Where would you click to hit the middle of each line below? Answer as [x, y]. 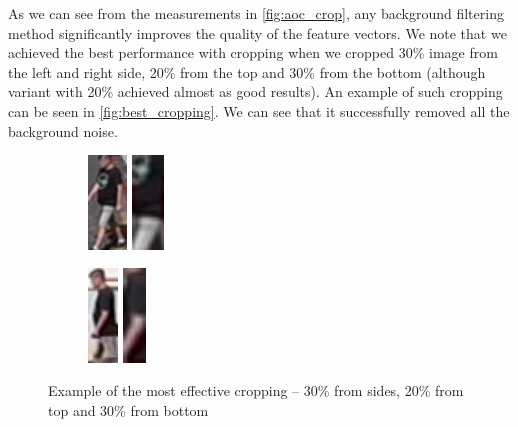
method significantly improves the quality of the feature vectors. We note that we [257, 32]
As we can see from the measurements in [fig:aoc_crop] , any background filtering [256, 13]
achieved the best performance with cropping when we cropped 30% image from [253, 52]
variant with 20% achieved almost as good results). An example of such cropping [255, 91]
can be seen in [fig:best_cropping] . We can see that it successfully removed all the [259, 110]
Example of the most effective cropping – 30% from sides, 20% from [256, 390]
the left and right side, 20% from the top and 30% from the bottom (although [247, 71]
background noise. [63, 130]
